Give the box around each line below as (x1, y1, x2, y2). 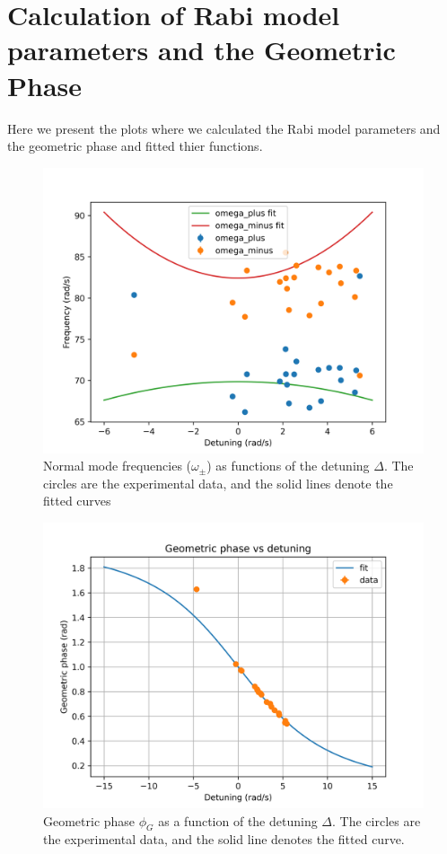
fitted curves (43, 491, 111, 510)
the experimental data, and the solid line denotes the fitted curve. (43, 830, 405, 849)
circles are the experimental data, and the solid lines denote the (43, 473, 393, 492)
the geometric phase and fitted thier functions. (7, 136, 263, 155)
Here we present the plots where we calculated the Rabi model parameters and (7, 119, 441, 137)
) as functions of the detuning (206, 456, 370, 475)
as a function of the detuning (158, 811, 318, 830)
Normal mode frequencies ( (43, 456, 192, 475)
